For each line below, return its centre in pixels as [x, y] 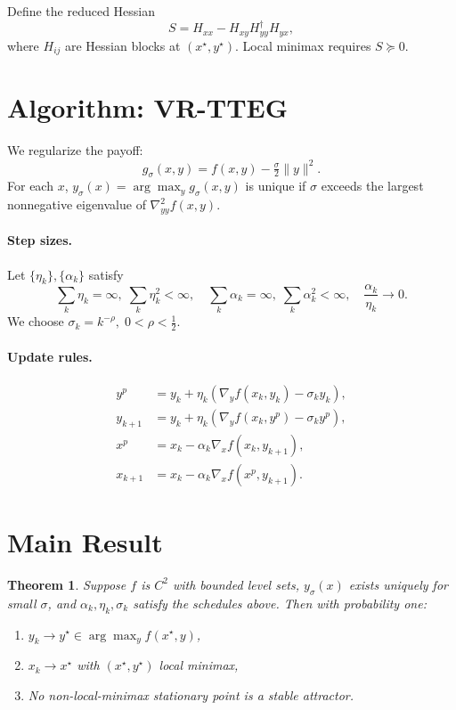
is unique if [276, 186]
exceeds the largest [372, 186]
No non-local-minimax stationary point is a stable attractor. [191, 694]
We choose [36, 321]
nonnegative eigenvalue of [77, 204]
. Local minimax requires [303, 45]
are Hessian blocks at [123, 45]
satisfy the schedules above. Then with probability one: [280, 603]
